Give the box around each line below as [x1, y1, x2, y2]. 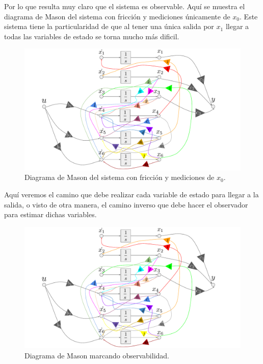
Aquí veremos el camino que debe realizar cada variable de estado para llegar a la [4, 189, 259, 200]
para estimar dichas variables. [4, 209, 97, 220]
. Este [240, 11, 258, 21]
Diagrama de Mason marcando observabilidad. [24, 350, 169, 360]
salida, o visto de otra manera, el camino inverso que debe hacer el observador [4, 199, 248, 210]
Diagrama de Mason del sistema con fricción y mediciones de [24, 172, 215, 183]
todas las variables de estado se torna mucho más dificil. [4, 31, 179, 41]
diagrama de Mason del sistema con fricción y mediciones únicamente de [4, 11, 230, 21]
